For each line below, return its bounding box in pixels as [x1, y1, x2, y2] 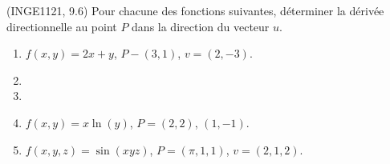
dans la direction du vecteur [132, 18, 270, 34]
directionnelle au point [6, 18, 117, 34]
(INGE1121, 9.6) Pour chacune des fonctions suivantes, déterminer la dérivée [6, 2, 384, 18]
